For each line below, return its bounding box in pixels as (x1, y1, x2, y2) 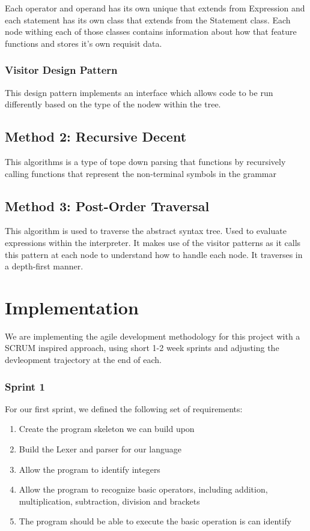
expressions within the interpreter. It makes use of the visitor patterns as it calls (5, 236, 301, 248)
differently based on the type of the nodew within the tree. (5, 98, 221, 110)
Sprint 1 (5, 379, 45, 394)
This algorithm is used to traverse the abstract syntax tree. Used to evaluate (5, 224, 287, 237)
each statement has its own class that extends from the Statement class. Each (5, 13, 291, 26)
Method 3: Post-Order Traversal (5, 196, 210, 215)
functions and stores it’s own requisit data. (5, 37, 162, 49)
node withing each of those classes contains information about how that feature (5, 25, 297, 38)
